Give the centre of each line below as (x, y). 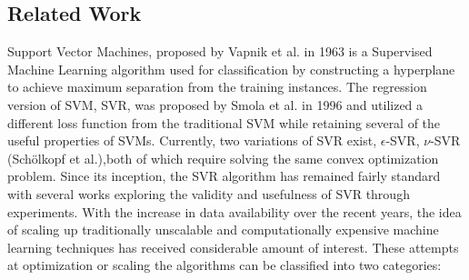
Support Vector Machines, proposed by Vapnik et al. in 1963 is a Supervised (220, 51)
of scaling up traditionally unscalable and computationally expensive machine (223, 230)
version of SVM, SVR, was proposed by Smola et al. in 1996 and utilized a (215, 104)
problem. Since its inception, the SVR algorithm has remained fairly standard (224, 176)
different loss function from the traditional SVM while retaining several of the (224, 122)
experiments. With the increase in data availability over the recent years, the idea (234, 211)
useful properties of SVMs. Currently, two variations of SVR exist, (192, 140)
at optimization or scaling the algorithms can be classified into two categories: (225, 265)
